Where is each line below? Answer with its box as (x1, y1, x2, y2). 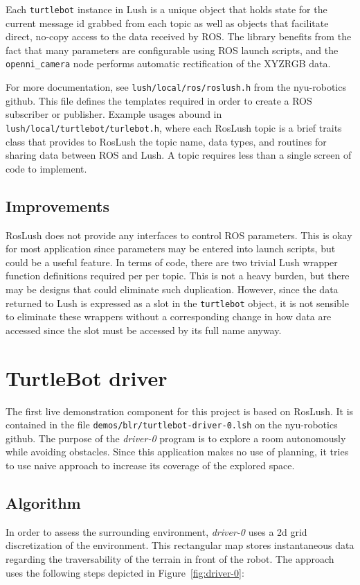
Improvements (6, 195, 110, 216)
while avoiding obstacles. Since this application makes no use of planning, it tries (6, 444, 349, 459)
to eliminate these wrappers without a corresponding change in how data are (6, 309, 332, 324)
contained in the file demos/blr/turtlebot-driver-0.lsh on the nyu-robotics (6, 417, 338, 432)
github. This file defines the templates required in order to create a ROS (6, 93, 312, 107)
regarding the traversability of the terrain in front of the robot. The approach (6, 552, 334, 566)
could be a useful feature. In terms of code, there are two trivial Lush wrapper (6, 254, 338, 269)
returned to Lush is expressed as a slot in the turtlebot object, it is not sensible (6, 295, 349, 310)
